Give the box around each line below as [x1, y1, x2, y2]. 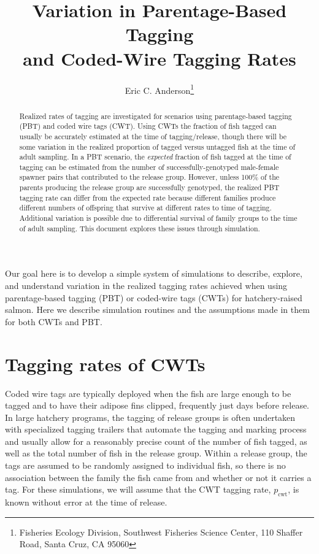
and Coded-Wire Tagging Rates [23, 45, 296, 71]
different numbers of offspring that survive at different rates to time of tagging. [19, 202, 272, 213]
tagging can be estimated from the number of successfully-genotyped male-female [19, 161, 279, 172]
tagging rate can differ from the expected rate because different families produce [19, 192, 276, 202]
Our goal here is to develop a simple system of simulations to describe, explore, [5, 267, 302, 280]
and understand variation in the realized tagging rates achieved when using [5, 279, 288, 292]
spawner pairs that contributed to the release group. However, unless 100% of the [19, 172, 280, 182]
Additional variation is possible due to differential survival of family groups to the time [19, 213, 298, 223]
